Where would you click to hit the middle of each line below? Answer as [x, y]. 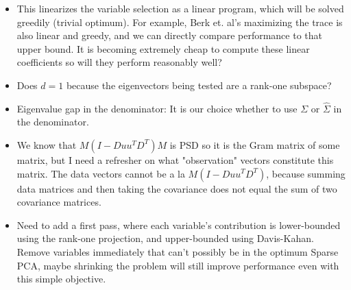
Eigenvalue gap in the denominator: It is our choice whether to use [157, 108]
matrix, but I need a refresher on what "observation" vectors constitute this [175, 159]
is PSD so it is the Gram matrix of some [255, 144]
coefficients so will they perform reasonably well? [119, 62]
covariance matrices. [59, 202]
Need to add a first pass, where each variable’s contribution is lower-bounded [179, 225]
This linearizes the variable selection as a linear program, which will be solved [180, 8]
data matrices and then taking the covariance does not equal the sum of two [177, 188]
